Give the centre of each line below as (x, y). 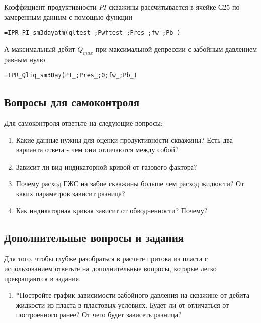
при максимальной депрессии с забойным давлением (177, 49)
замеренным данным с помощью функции (68, 16)
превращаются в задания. (43, 278)
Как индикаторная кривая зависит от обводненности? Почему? (112, 210)
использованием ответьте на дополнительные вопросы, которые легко (110, 268)
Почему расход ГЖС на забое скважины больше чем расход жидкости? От (130, 183)
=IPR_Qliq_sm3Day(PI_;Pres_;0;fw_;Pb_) (71, 76)
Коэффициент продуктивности (50, 7)
